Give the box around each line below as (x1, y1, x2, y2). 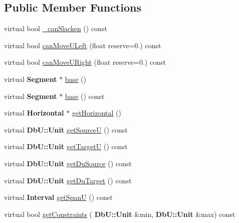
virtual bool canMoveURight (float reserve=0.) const (4, 57, 166, 67)
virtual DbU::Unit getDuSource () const (4, 158, 132, 168)
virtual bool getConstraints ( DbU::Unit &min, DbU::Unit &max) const (4, 208, 235, 219)
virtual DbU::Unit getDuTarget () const (4, 175, 132, 185)
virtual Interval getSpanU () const (4, 192, 113, 202)
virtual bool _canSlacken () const (4, 23, 107, 34)
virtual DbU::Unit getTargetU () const (4, 141, 128, 152)
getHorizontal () (72, 107, 121, 118)
